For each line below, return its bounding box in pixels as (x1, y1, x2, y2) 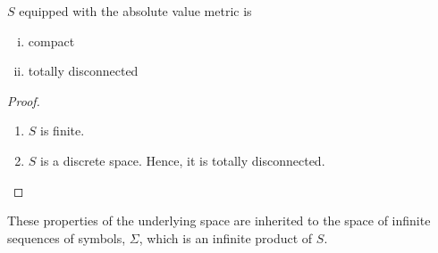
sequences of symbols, (7, 228, 126, 247)
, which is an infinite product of (139, 228, 313, 247)
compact (28, 31, 75, 50)
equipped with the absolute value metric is (19, 2, 252, 20)
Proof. (7, 91, 40, 110)
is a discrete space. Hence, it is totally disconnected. (40, 151, 325, 169)
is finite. (40, 121, 85, 140)
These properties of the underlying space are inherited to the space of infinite (7, 211, 431, 230)
